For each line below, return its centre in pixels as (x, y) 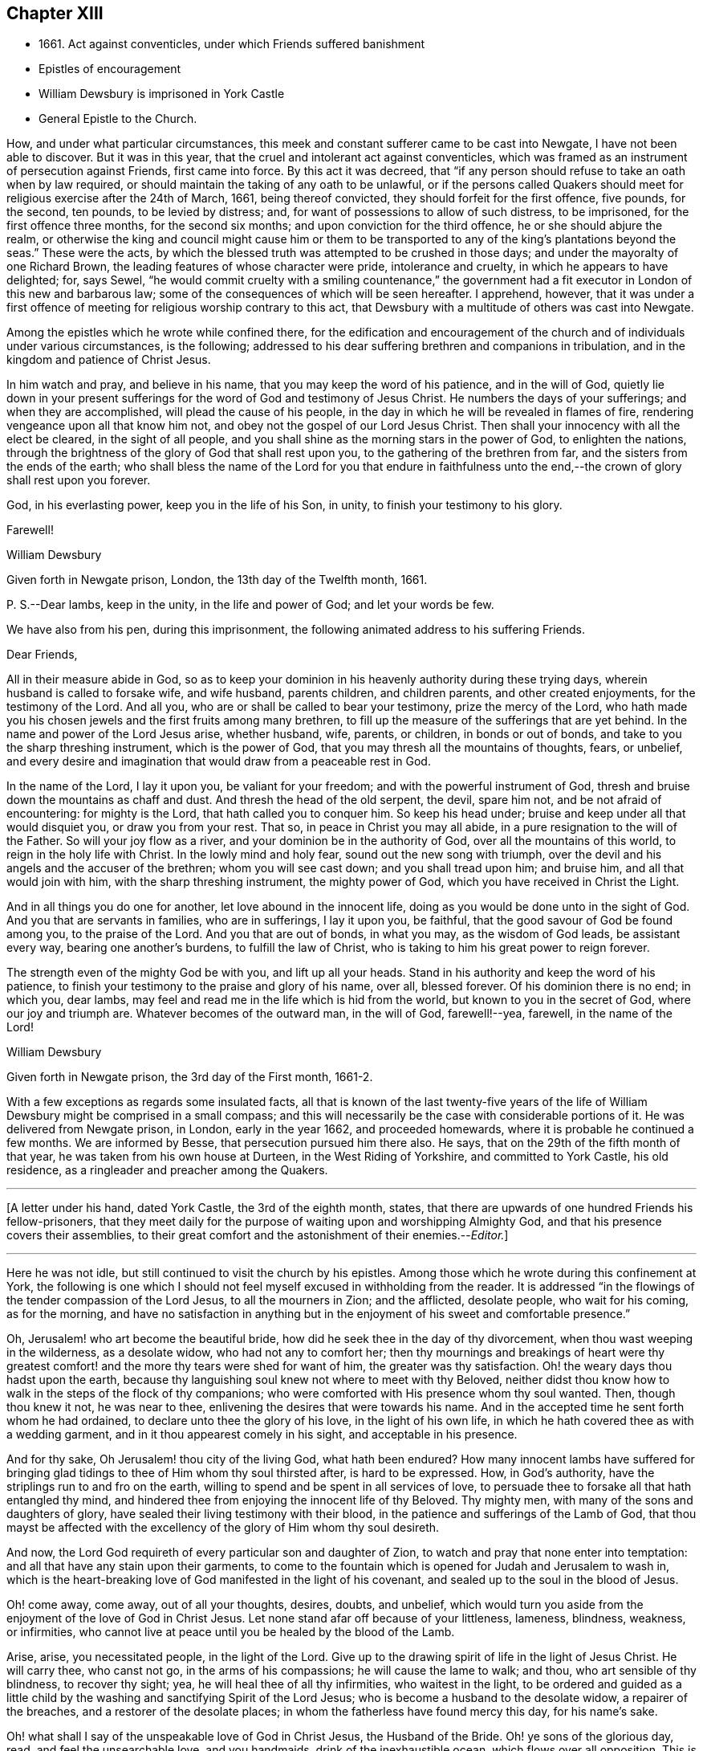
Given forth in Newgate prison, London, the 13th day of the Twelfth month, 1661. (217, 580)
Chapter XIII (55, 13)
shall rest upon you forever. (79, 480)
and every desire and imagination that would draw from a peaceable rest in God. (219, 761)
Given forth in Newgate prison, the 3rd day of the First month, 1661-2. (190, 1077)
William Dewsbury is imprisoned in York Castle (162, 94)
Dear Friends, (42, 655)
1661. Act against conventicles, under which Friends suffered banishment (232, 44)
